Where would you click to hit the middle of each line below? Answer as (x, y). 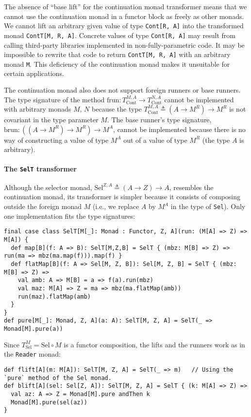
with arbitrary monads (38, 109)
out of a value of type (155, 140)
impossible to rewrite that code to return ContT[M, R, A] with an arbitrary (117, 54)
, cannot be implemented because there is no (179, 129)
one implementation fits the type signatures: (70, 216)
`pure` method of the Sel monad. (58, 378)
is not (238, 109)
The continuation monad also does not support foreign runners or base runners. (122, 90)
